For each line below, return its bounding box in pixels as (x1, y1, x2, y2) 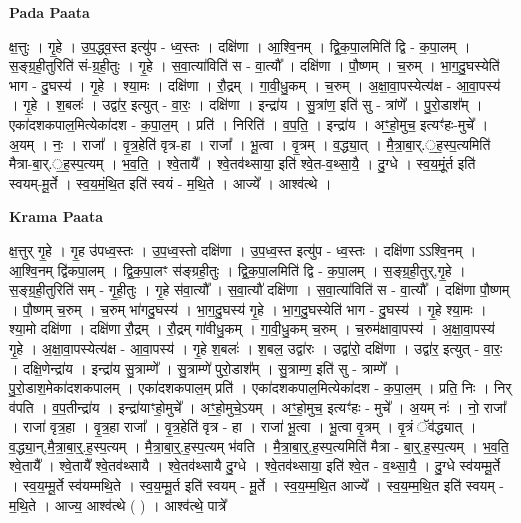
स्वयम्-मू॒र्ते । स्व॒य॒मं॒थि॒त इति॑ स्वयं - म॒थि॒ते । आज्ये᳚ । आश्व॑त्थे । (9, 172, 332, 193)
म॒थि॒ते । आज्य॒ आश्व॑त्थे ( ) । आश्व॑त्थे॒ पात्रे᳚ (9, 494, 227, 515)
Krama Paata (9, 206, 103, 227)
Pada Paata (9, 2, 90, 22)
